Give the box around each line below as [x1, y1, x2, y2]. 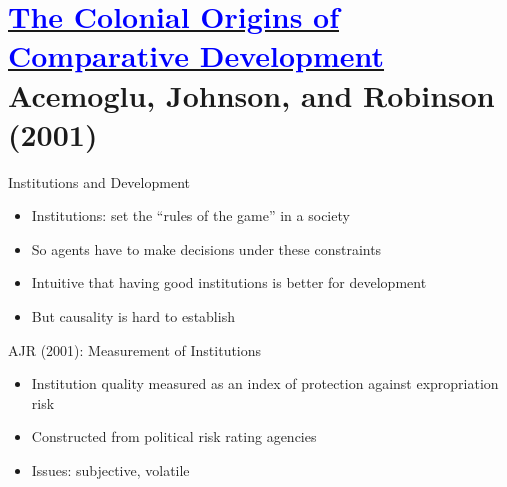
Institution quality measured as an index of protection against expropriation [31, 373, 499, 394]
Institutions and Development [8, 171, 190, 192]
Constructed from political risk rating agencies [31, 426, 317, 447]
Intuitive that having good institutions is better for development [31, 272, 427, 293]
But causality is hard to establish [31, 306, 235, 327]
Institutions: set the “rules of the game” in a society [31, 205, 350, 226]
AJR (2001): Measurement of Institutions [8, 339, 262, 360]
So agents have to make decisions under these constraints [31, 238, 382, 259]
